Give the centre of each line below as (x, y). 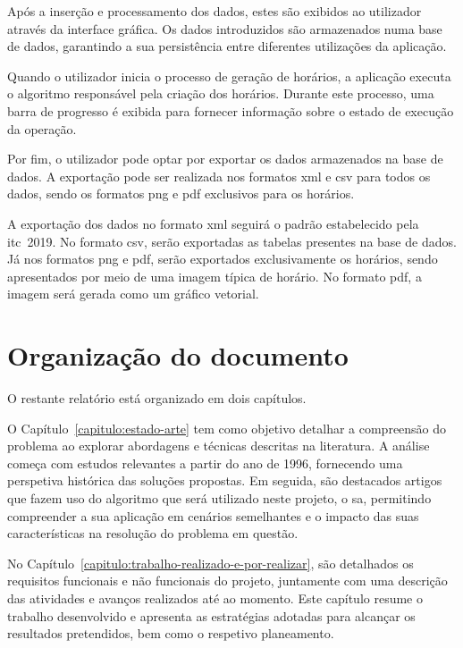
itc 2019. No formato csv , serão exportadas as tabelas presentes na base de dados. (232, 241)
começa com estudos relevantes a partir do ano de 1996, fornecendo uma (205, 463)
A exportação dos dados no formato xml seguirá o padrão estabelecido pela (213, 223)
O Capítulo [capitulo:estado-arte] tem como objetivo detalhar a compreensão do (227, 428)
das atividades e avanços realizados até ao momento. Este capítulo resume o (215, 598)
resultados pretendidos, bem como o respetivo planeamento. (171, 633)
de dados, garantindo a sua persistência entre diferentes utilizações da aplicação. (227, 46)
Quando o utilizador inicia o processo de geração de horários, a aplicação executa (229, 76)
